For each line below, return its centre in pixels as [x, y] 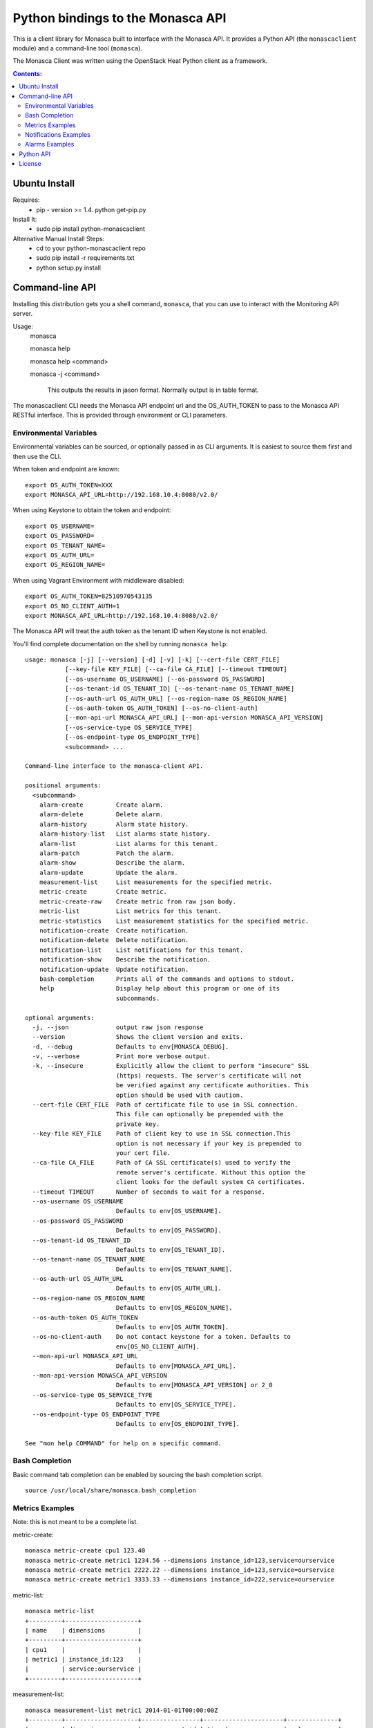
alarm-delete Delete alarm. [101, 815]
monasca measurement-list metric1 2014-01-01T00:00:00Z [122, 1710]
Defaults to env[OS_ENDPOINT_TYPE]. [178, 1424]
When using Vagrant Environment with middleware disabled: [98, 580]
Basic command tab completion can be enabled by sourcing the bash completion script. [138, 1474]
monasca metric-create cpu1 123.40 [85, 1551]
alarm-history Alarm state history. [114, 824]
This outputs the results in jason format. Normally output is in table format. [153, 390]
